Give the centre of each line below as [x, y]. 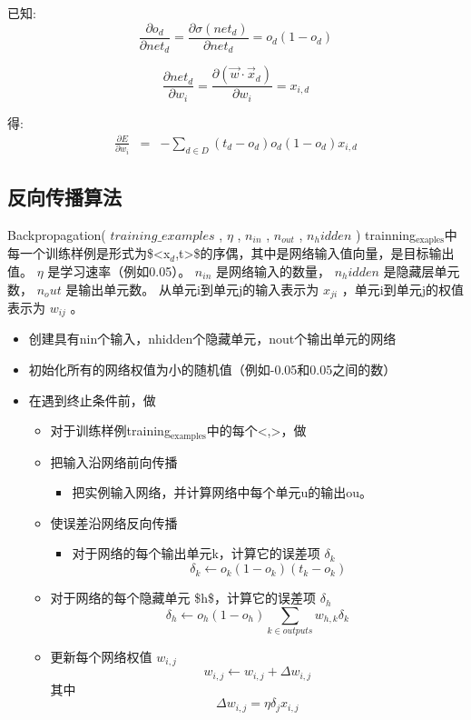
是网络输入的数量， [273, 270]
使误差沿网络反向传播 [114, 522]
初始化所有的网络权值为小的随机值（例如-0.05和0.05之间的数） [212, 370]
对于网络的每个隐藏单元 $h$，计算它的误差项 [183, 598]
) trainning [386, 234]
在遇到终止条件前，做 [92, 400]
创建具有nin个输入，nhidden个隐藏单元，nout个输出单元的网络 [212, 339]
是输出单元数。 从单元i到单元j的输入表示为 [192, 289]
